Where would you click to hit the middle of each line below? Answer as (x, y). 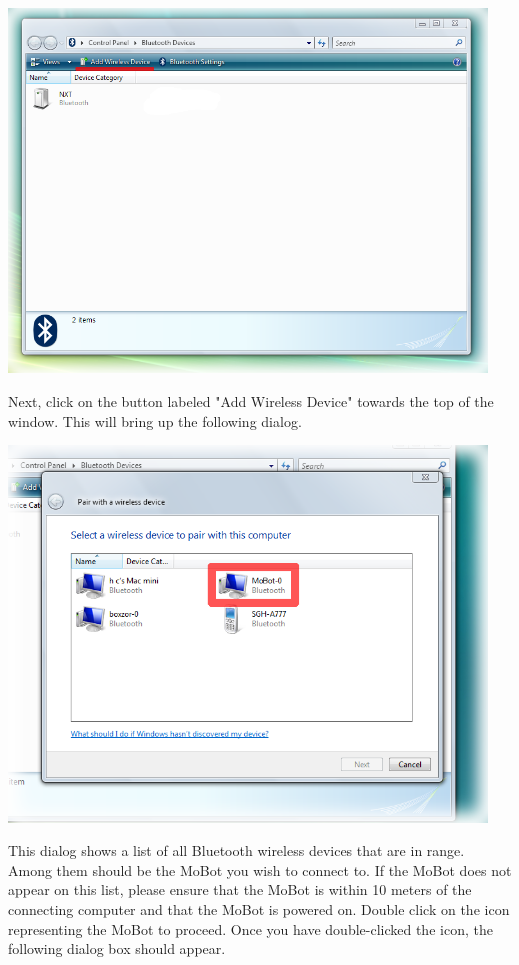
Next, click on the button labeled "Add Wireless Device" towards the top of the (251, 400)
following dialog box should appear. (117, 948)
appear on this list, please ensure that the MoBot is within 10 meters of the (240, 889)
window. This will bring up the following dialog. (155, 420)
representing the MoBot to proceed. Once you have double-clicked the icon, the (250, 928)
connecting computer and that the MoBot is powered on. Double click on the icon (259, 909)
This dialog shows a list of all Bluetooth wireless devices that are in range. (236, 850)
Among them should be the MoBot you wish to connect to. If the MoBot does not (260, 869)
